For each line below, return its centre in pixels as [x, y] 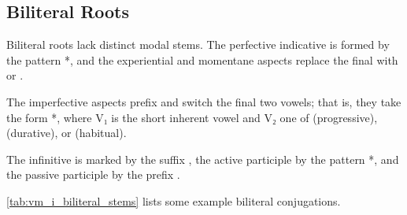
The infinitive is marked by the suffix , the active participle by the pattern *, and [203, 159]
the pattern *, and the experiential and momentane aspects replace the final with [202, 59]
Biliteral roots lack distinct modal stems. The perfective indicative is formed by [198, 44]
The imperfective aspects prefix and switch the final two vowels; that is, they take [204, 101]
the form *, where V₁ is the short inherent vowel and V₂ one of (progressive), [192, 117]
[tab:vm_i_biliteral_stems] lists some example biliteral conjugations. [174, 200]
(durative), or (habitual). [67, 133]
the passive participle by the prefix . [93, 174]
